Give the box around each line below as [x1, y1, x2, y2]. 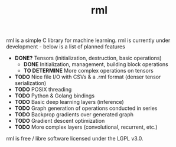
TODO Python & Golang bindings [14, 92, 95, 99]
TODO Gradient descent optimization [14, 117, 105, 125]
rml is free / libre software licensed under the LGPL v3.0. [6, 135, 144, 142]
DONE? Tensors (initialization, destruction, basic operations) [14, 54, 162, 62]
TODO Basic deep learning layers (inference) [14, 99, 124, 106]
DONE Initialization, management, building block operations [23, 61, 168, 68]
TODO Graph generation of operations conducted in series [14, 104, 158, 112]
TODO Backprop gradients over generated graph [14, 111, 134, 118]
